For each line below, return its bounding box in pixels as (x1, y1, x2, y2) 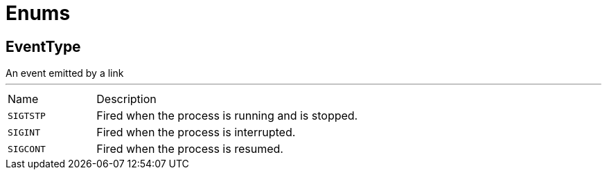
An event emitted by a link (6, 67, 124, 80)
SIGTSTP (8, 110, 46, 121)
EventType (6, 37, 81, 55)
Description (96, 92, 157, 107)
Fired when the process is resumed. (96, 142, 283, 156)
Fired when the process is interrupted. (96, 125, 296, 140)
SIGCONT (8, 143, 46, 154)
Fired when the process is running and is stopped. (96, 109, 358, 123)
